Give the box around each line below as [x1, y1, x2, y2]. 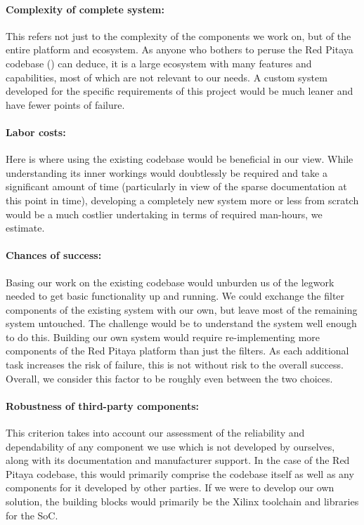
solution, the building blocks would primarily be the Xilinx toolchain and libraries [6, 494, 359, 509]
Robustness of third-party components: [6, 398, 200, 413]
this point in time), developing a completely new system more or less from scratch [6, 192, 359, 207]
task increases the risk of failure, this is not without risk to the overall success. [6, 357, 344, 372]
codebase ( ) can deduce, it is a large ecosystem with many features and [6, 55, 312, 70]
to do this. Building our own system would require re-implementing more [6, 329, 320, 344]
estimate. [6, 220, 45, 235]
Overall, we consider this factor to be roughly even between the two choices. [6, 371, 333, 385]
